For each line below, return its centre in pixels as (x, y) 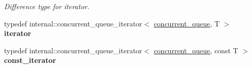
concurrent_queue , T (187, 23)
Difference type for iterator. (47, 6)
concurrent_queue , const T (196, 50)
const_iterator (30, 60)
